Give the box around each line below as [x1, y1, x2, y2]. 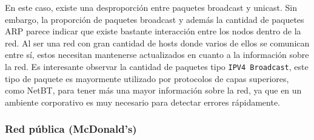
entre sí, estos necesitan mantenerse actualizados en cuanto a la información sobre [5, 48, 309, 61]
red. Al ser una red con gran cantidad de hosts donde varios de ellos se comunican [5, 36, 310, 49]
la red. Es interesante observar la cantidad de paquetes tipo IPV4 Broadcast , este [5, 60, 309, 72]
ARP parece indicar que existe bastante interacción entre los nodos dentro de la [5, 25, 301, 37]
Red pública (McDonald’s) [5, 121, 137, 136]
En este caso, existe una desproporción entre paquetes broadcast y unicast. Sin [5, 1, 297, 13]
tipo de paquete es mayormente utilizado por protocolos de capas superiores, [5, 72, 289, 84]
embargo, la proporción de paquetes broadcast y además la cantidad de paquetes [5, 13, 304, 25]
